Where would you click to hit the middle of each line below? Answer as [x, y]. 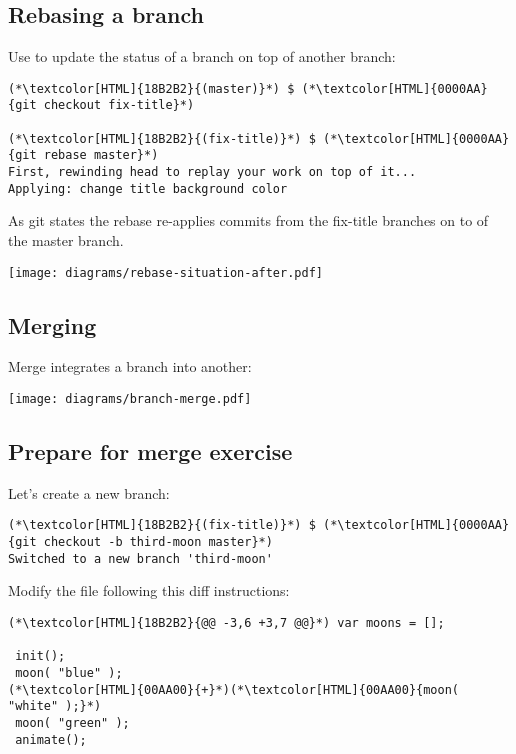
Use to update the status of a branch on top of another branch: [202, 56]
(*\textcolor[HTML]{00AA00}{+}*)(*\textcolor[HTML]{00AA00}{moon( [234, 689]
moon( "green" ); [72, 722]
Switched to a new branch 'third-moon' [140, 558]
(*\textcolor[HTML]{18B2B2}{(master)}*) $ [151, 88]
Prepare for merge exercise [150, 451]
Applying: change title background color [148, 188]
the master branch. [66, 239]
